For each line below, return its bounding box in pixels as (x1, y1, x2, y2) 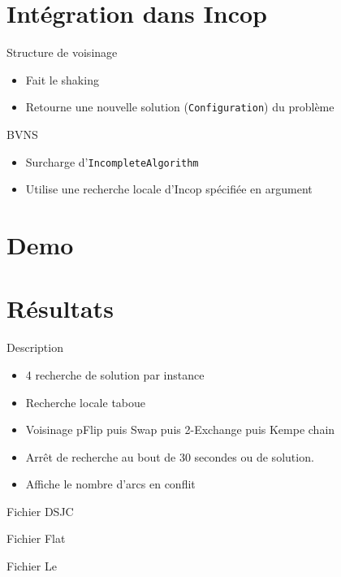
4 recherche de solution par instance (25, 366, 205, 383)
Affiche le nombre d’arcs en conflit (25, 475, 196, 492)
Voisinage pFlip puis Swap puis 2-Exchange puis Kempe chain (25, 421, 335, 438)
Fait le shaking (25, 71, 99, 88)
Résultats (6, 292, 114, 325)
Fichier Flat (6, 530, 66, 547)
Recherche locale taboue (25, 393, 146, 410)
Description (6, 339, 63, 356)
